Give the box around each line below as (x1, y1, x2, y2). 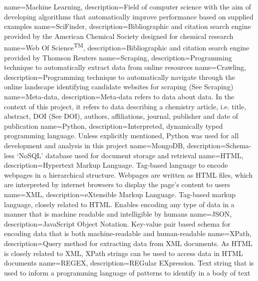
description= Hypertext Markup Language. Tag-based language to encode (4, 160, 228, 170)
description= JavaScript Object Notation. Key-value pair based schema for (4, 218, 231, 229)
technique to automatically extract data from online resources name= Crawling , (4, 62, 246, 72)
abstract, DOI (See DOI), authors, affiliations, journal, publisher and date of (4, 111, 239, 121)
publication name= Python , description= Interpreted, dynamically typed (4, 120, 223, 131)
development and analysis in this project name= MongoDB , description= (4, 140, 226, 150)
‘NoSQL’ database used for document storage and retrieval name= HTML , (16, 150, 244, 160)
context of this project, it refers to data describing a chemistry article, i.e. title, (4, 101, 247, 111)
